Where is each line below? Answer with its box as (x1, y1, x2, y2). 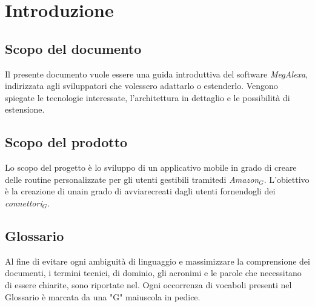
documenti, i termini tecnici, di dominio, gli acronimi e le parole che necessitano (5, 266, 302, 279)
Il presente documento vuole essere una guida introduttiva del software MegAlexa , (5, 67, 308, 80)
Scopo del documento (5, 39, 142, 58)
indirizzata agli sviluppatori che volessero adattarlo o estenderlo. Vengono (5, 79, 278, 92)
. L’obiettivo (264, 173, 310, 185)
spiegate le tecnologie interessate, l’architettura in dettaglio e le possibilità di (5, 91, 290, 104)
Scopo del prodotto (5, 133, 128, 151)
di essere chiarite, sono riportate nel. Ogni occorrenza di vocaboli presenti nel (5, 278, 292, 291)
